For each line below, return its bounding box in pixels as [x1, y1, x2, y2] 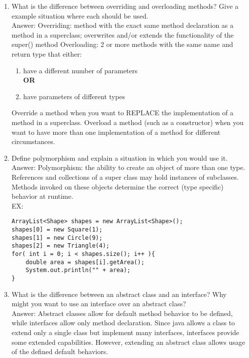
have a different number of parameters [23, 65, 138, 75]
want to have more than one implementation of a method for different [11, 126, 221, 137]
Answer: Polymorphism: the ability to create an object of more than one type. [11, 162, 245, 172]
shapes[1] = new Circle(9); [11, 234, 103, 241]
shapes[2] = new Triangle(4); [11, 242, 110, 250]
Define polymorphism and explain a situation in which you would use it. [11, 152, 228, 163]
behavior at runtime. [11, 191, 73, 201]
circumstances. [11, 136, 55, 147]
